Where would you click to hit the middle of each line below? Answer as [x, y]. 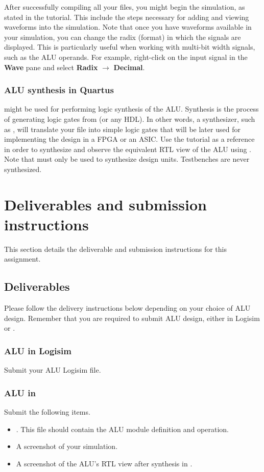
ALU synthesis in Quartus [59, 90]
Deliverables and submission [105, 204]
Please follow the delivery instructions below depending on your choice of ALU [127, 308]
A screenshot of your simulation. [67, 446]
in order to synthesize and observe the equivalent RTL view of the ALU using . [128, 149]
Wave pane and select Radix [51, 67]
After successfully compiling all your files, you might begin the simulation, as [125, 7]
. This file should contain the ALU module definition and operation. [122, 429]
